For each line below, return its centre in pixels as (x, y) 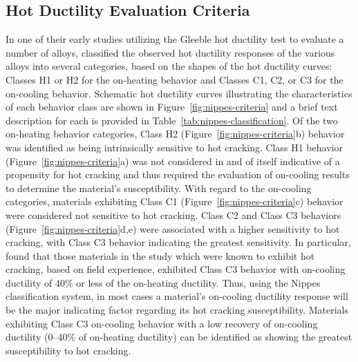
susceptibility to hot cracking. (68, 350)
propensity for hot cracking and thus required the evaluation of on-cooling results (178, 174)
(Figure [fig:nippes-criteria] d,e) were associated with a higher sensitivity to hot (173, 228)
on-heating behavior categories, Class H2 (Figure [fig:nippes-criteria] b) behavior (175, 134)
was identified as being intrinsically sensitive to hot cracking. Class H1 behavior (174, 147)
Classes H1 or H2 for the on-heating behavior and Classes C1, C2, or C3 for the (175, 79)
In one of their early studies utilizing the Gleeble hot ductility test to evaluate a (175, 39)
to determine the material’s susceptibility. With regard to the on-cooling (159, 188)
